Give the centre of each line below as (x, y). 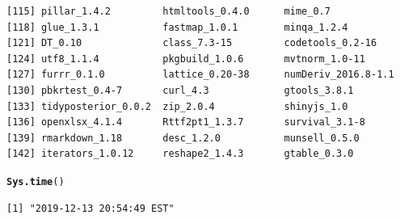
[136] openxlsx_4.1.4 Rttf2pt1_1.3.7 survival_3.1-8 (186, 122)
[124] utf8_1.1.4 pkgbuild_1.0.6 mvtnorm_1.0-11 (186, 59)
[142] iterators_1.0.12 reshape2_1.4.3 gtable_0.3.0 (180, 154)
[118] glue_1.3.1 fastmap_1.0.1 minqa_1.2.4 (177, 27)
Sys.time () (36, 181)
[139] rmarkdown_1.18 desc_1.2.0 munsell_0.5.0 (183, 138)
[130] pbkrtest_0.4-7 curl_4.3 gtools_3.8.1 (180, 90)
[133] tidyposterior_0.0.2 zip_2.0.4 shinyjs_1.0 (177, 106)
